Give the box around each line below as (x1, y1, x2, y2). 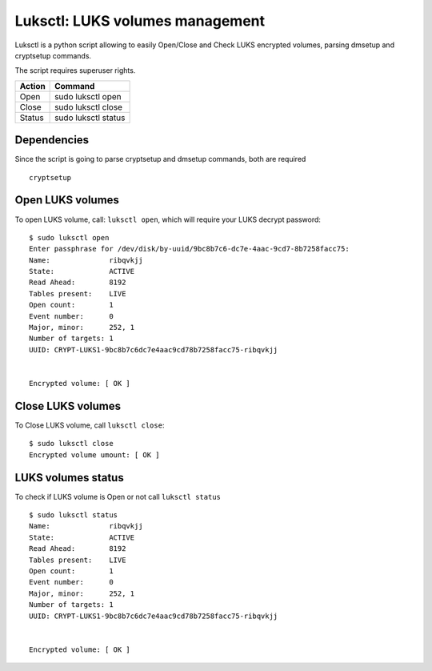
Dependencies (14, 133, 90, 147)
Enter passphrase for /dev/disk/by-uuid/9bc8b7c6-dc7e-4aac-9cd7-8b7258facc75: (29, 244, 350, 254)
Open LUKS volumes (14, 193, 120, 207)
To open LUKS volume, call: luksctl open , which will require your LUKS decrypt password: (14, 215, 322, 224)
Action (19, 80, 46, 91)
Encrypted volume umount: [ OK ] (29, 450, 160, 460)
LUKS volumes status (14, 471, 124, 484)
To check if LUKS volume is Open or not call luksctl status (14, 492, 222, 501)
